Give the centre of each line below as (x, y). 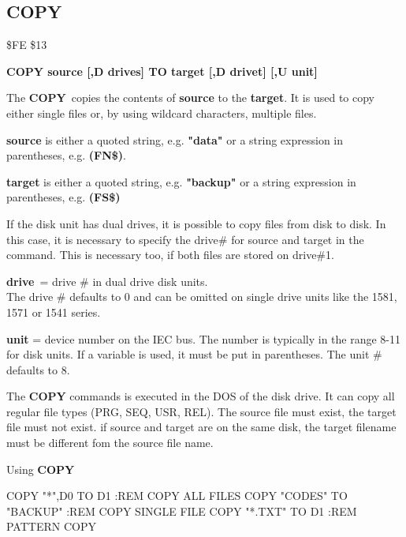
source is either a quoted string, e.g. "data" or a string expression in (175, 139)
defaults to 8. (38, 369)
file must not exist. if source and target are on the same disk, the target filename (201, 427)
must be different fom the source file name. (110, 443)
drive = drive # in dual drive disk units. (107, 281)
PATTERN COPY (51, 526)
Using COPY (41, 469)
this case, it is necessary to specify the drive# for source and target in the (185, 239)
